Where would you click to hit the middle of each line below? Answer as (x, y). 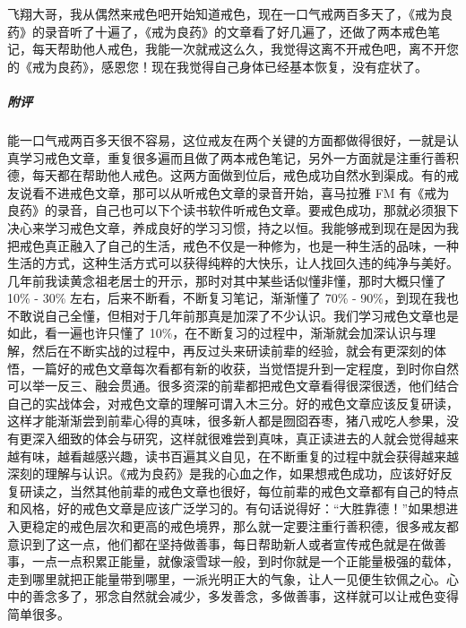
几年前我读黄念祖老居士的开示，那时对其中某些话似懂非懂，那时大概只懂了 (227, 280)
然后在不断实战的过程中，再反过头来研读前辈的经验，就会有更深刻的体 (239, 351)
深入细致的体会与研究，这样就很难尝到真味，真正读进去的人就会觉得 (233, 439)
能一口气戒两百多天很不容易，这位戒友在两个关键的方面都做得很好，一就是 (227, 139)
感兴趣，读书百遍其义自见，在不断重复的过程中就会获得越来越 (276, 456)
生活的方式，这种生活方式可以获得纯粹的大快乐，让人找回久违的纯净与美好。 (233, 263)
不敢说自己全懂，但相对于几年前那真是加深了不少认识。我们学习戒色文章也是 (233, 315)
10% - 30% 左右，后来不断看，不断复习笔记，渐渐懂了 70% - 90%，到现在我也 (233, 298)
